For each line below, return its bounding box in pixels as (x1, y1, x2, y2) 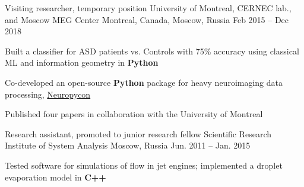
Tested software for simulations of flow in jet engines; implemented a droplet (5, 159, 283, 171)
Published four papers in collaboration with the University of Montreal (5, 108, 263, 120)
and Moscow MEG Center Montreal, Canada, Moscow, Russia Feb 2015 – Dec (5, 13, 289, 25)
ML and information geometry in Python (5, 56, 159, 69)
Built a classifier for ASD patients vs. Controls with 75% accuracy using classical (5, 44, 299, 57)
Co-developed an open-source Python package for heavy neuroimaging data (5, 76, 283, 88)
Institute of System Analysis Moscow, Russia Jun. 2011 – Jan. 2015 (5, 139, 251, 151)
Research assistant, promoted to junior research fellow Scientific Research (5, 127, 272, 140)
